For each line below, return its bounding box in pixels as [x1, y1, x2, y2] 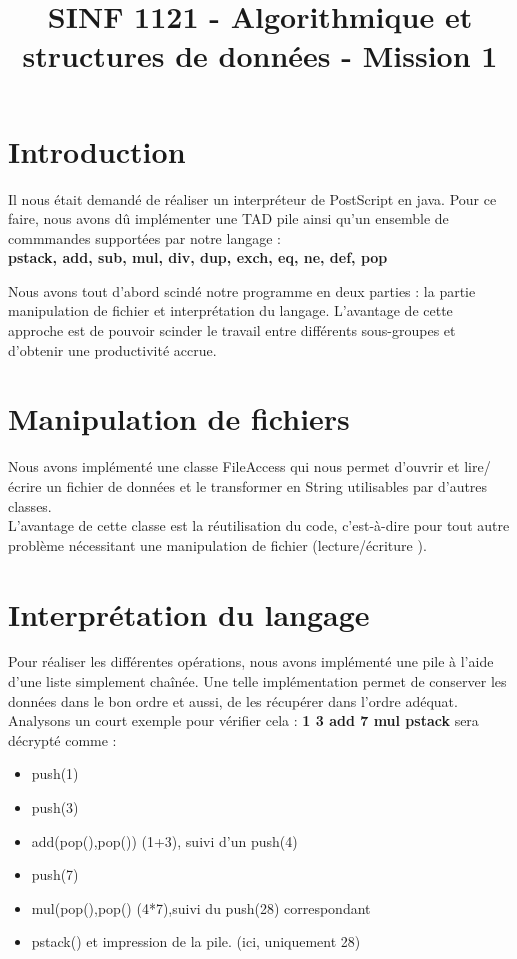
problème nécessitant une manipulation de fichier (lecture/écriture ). [8, 534, 427, 555]
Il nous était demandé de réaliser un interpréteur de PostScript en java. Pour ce [8, 188, 497, 209]
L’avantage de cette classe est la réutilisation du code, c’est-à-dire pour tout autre [8, 515, 510, 536]
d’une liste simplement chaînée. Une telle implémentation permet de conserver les [8, 671, 507, 692]
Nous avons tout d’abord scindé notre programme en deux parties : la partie [8, 280, 476, 301]
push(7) [31, 864, 79, 885]
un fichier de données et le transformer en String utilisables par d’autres [46, 475, 488, 496]
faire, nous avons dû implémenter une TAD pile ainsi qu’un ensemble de [8, 208, 449, 229]
